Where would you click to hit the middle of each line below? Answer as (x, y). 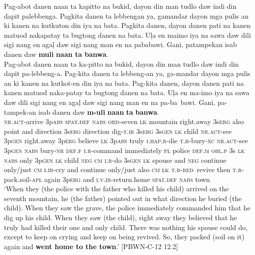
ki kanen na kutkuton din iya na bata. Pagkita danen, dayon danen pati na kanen (127, 25)
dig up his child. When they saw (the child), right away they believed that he (120, 217)
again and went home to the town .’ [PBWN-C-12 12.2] (91, 246)
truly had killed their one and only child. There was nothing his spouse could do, (126, 227)
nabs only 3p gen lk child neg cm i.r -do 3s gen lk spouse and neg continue (115, 160)
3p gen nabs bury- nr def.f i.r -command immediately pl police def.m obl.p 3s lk (124, 150)
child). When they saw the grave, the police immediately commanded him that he (127, 208)
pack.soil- (18, 179)
